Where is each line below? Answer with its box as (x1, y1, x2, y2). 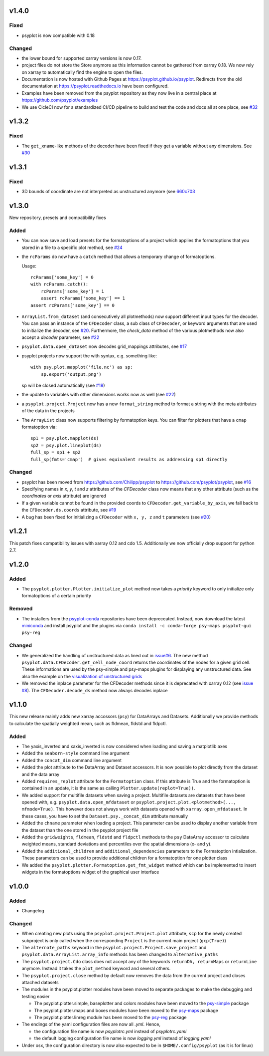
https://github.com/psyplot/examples (21, 97, 98, 103)
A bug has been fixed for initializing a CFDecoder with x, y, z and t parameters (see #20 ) (21, 514, 211, 520)
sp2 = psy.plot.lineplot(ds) (30, 442, 102, 448)
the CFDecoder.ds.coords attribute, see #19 (21, 507, 117, 513)
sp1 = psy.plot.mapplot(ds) (30, 436, 99, 441)
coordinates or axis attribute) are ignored (21, 493, 107, 499)
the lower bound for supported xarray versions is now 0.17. (21, 55, 142, 61)
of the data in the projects (21, 408, 75, 414)
